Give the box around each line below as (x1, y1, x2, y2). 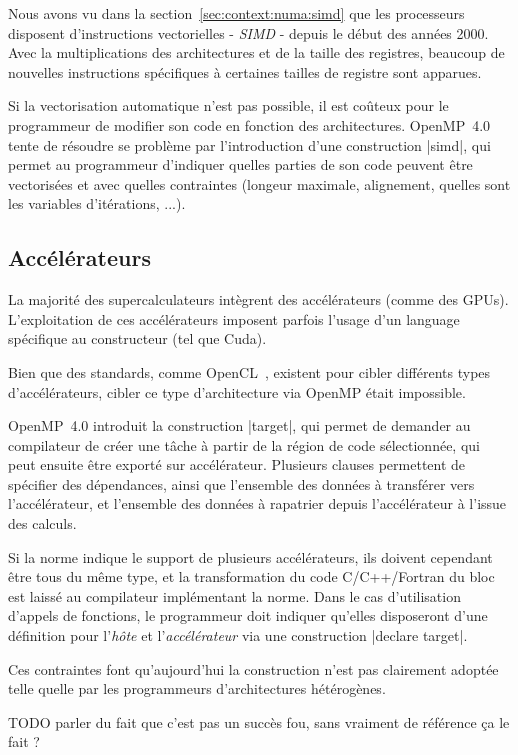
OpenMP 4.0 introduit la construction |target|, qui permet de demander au (8, 415, 471, 436)
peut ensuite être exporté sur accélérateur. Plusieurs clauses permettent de (8, 454, 466, 475)
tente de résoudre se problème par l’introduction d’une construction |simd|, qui (8, 134, 491, 155)
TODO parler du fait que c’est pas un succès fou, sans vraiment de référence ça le (8, 711, 510, 732)
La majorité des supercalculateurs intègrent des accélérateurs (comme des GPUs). (8, 289, 509, 310)
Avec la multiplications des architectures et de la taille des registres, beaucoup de (8, 42, 505, 63)
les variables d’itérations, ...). (8, 193, 186, 214)
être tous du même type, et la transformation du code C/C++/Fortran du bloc (8, 566, 495, 587)
